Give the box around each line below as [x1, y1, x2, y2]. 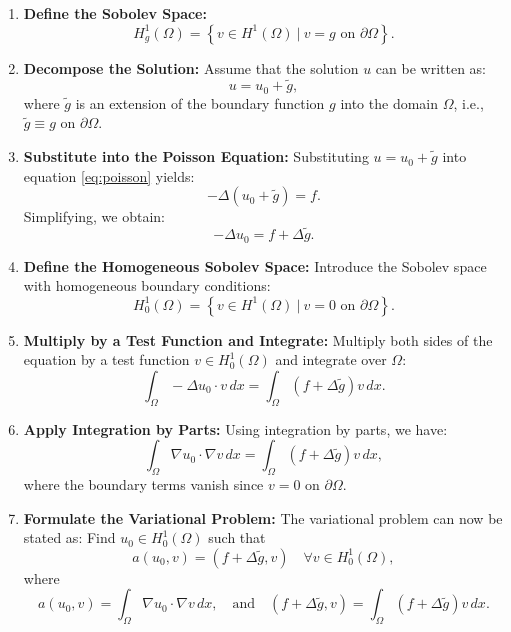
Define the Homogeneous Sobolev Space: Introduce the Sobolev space [23, 255, 487, 276]
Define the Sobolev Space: [23, 3, 207, 23]
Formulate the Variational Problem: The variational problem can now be [23, 507, 503, 528]
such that [208, 527, 266, 548]
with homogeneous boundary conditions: [23, 275, 271, 296]
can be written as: [375, 57, 487, 78]
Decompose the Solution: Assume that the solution [23, 57, 359, 78]
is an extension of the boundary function [75, 92, 325, 113]
